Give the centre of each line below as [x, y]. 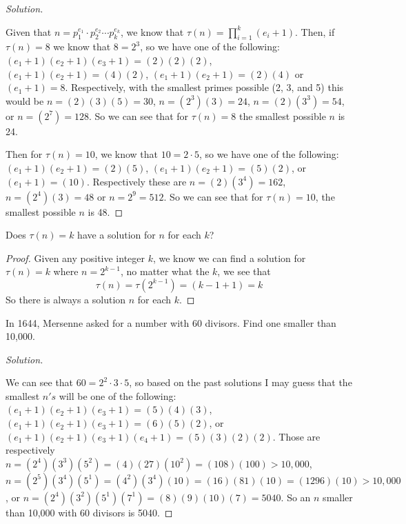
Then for [24, 154]
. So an [296, 497]
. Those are [296, 436]
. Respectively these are [136, 181]
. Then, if [315, 31]
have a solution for [116, 235]
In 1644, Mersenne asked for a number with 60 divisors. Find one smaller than [171, 322]
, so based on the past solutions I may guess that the [241, 382]
